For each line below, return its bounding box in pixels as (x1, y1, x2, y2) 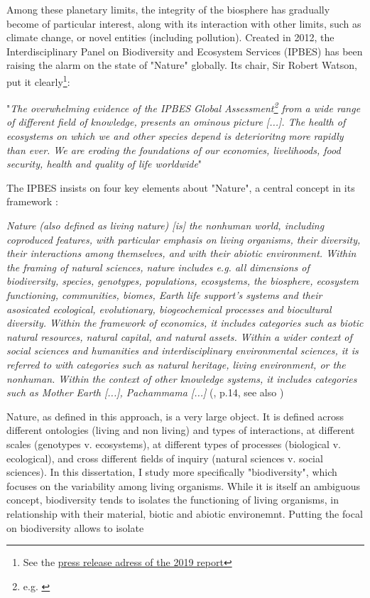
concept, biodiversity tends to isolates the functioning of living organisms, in (6, 492, 339, 507)
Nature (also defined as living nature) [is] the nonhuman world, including (6, 218, 325, 233)
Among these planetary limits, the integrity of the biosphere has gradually (6, 2, 330, 16)
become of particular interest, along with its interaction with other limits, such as (6, 16, 361, 31)
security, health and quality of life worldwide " (6, 156, 202, 171)
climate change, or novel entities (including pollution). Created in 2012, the (6, 30, 334, 45)
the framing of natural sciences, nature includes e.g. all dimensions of (6, 259, 310, 274)
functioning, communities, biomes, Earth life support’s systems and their (6, 288, 322, 302)
